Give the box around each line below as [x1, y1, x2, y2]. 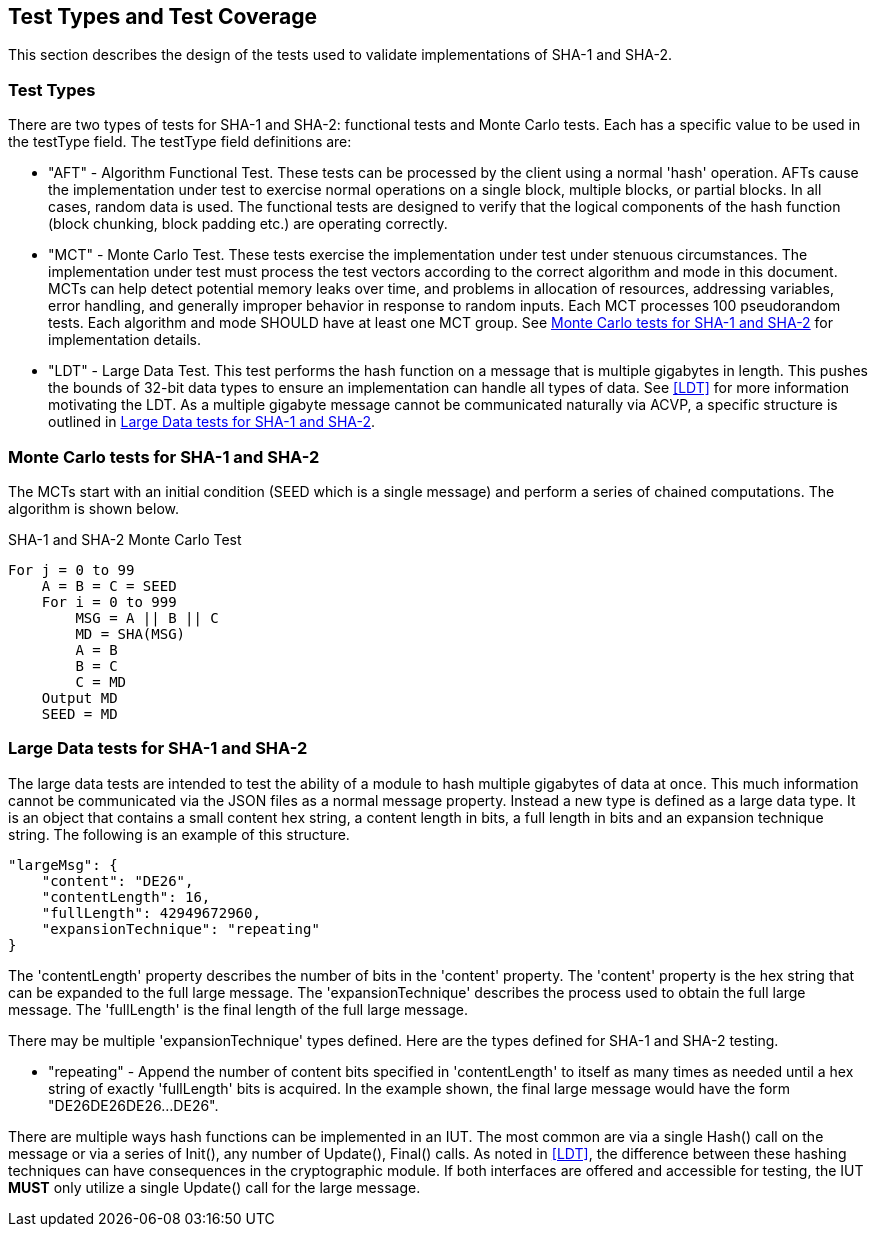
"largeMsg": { [8, 856, 118, 873]
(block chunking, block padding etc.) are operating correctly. [48, 215, 448, 233]
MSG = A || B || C [75, 609, 219, 626]
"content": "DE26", [41, 872, 194, 889]
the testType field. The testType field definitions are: [8, 133, 352, 151]
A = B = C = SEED [41, 577, 177, 594]
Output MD [41, 689, 118, 706]
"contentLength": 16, [41, 888, 211, 905]
